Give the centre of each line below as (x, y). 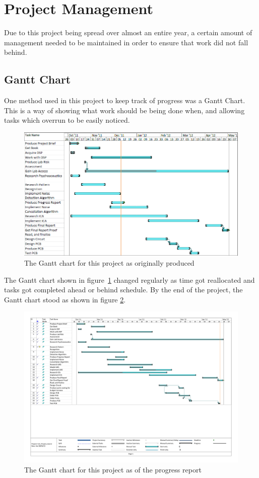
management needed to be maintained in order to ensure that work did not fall (126, 42)
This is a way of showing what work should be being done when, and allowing (124, 110)
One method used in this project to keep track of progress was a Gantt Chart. (125, 100)
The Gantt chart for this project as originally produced (109, 262)
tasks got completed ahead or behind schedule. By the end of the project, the (123, 290)
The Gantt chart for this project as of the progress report (113, 469)
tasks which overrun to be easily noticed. (67, 120)
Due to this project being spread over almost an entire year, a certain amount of (128, 32)
